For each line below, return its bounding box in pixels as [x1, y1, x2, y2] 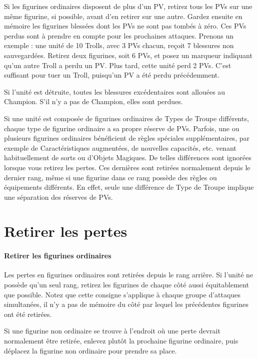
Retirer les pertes [4, 221, 127, 241]
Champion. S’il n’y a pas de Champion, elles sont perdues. [4, 96, 183, 107]
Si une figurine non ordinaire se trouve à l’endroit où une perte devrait [4, 325, 220, 336]
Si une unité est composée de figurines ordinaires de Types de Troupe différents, [4, 113, 249, 123]
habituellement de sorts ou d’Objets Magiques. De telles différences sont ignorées [4, 152, 251, 163]
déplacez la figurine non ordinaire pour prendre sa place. [4, 345, 177, 355]
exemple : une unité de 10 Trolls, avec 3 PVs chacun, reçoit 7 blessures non [4, 40, 234, 51]
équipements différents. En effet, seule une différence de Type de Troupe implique [4, 182, 254, 192]
